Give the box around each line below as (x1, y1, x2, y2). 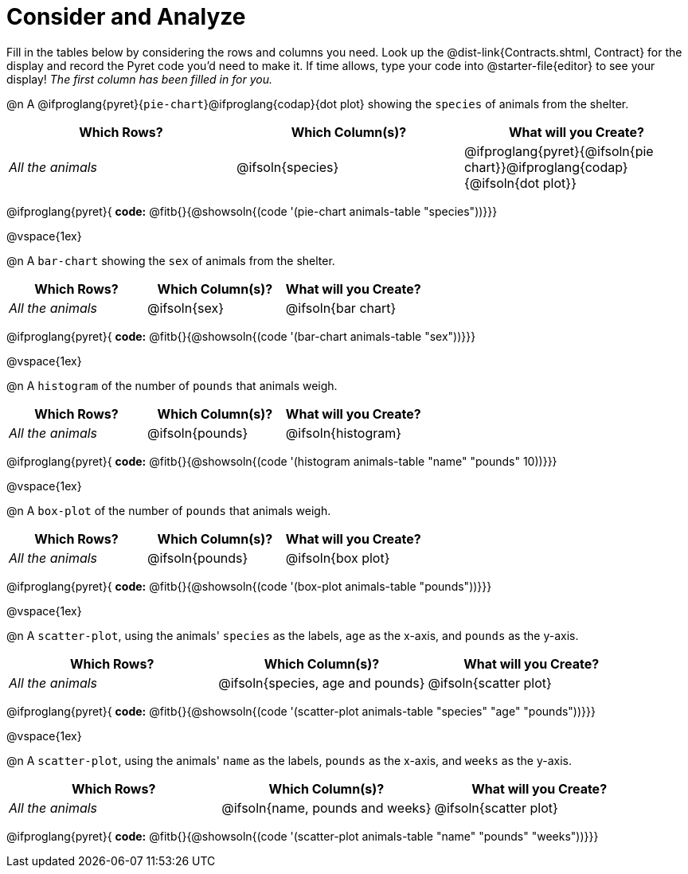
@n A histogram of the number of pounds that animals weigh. (6, 378, 338, 392)
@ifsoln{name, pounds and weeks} (221, 799, 432, 816)
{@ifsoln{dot (463, 174, 540, 191)
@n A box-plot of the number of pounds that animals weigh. (6, 503, 331, 517)
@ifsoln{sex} (147, 299, 224, 316)
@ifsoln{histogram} (285, 424, 402, 441)
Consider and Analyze (6, 3, 246, 30)
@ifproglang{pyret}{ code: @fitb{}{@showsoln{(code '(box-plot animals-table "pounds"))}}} (6, 579, 492, 593)
